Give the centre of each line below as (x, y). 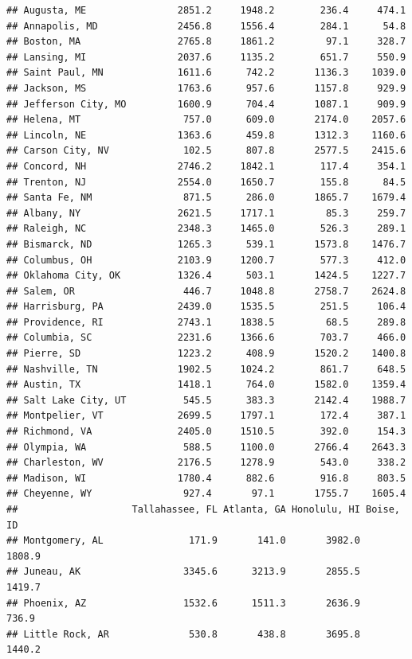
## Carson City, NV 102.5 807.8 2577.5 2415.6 (206, 151)
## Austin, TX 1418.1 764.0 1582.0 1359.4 (206, 385)
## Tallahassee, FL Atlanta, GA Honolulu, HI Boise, (203, 509)
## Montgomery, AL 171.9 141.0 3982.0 (183, 541)
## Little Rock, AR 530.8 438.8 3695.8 (183, 634)
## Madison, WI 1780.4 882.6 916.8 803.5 (206, 478)
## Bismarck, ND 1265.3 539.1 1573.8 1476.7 (206, 244)
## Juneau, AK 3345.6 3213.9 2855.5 (183, 572)
